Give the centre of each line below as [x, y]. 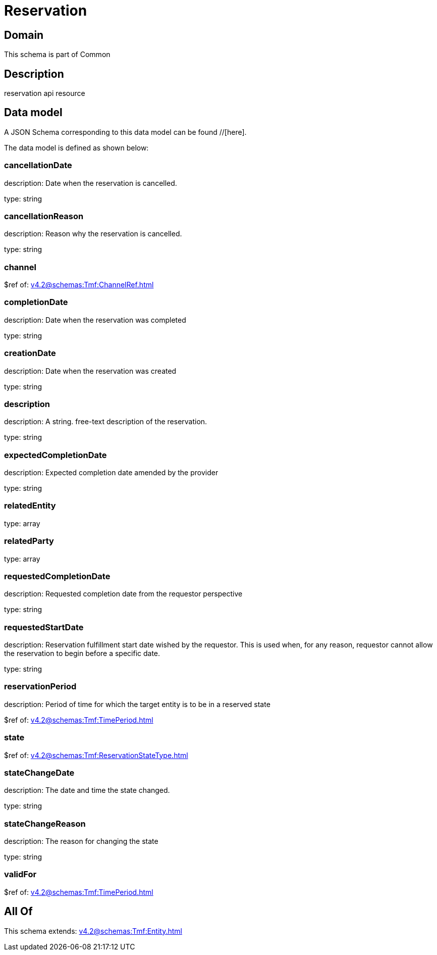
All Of [18, 912]
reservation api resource [45, 93]
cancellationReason [44, 216]
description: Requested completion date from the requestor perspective [123, 594]
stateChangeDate [39, 772]
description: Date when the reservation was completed [95, 320]
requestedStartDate [44, 627]
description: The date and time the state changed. [87, 790]
